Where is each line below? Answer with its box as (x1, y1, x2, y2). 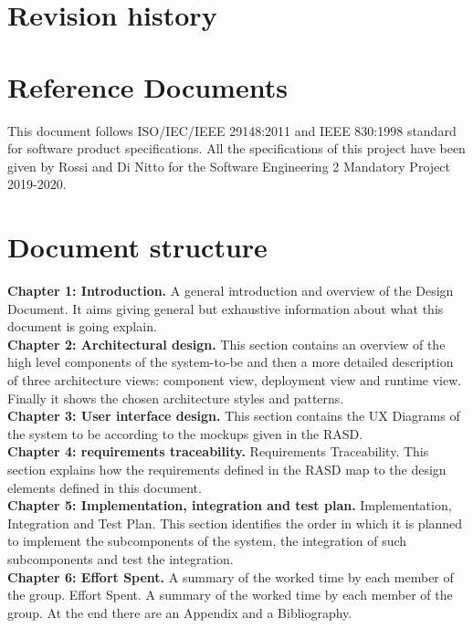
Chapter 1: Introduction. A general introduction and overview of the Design (7, 281, 454, 299)
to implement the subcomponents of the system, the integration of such (7, 531, 407, 550)
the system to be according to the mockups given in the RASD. (7, 424, 363, 443)
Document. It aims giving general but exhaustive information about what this (7, 298, 444, 318)
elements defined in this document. (7, 477, 202, 497)
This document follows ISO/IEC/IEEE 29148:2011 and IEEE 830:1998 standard (7, 120, 457, 140)
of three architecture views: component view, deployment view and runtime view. (7, 370, 462, 389)
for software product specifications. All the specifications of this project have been (7, 139, 466, 158)
